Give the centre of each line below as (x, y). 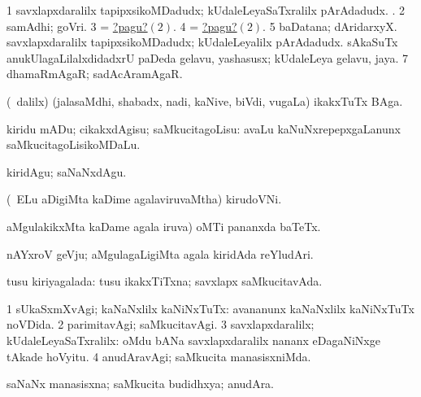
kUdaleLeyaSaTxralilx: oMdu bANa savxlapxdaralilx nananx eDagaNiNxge (193, 340)
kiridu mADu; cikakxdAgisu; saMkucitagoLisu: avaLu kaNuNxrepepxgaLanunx (204, 128)
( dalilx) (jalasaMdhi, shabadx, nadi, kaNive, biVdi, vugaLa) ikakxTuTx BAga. (205, 100)
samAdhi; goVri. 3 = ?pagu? (77, 26)
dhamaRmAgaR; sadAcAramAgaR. (95, 74)
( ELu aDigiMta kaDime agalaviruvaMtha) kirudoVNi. (144, 199)
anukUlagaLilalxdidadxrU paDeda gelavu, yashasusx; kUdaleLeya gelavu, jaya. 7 (208, 57)
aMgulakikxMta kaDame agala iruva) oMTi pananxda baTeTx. (164, 226)
